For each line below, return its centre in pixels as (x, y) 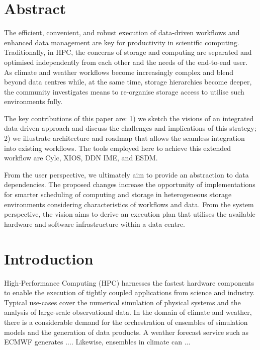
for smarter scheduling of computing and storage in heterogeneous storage (118, 194)
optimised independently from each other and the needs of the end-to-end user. (126, 62)
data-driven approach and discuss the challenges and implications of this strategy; (130, 128)
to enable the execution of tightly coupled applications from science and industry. (129, 292)
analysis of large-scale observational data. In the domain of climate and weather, (128, 312)
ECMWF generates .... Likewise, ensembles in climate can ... (97, 342)
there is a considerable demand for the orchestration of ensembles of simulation (126, 322)
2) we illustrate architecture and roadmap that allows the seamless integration (124, 138)
